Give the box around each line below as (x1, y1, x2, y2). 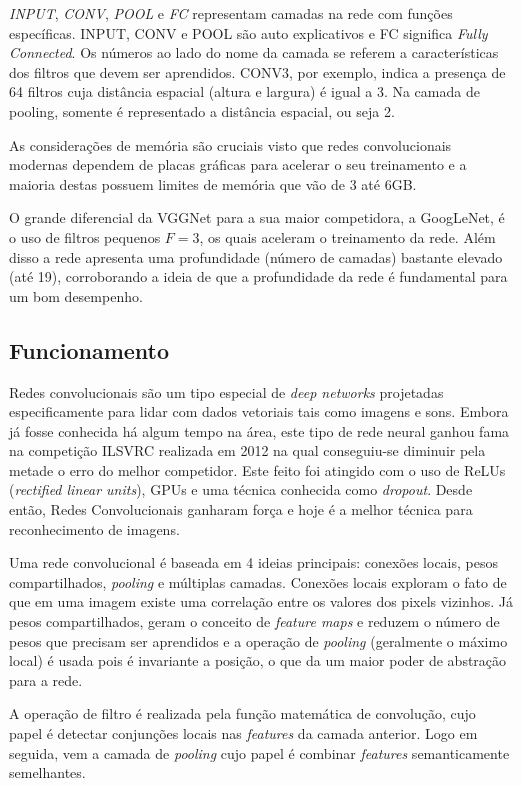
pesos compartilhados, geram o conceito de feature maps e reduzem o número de (9, 611, 500, 632)
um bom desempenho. (9, 285, 143, 306)
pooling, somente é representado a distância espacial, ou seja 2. (9, 100, 395, 121)
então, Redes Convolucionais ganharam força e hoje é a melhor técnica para (9, 499, 473, 520)
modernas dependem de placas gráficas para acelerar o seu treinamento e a (9, 154, 467, 175)
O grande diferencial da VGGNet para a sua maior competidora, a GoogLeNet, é (9, 207, 505, 228)
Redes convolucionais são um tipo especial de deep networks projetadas (9, 381, 444, 402)
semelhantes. (9, 762, 86, 783)
